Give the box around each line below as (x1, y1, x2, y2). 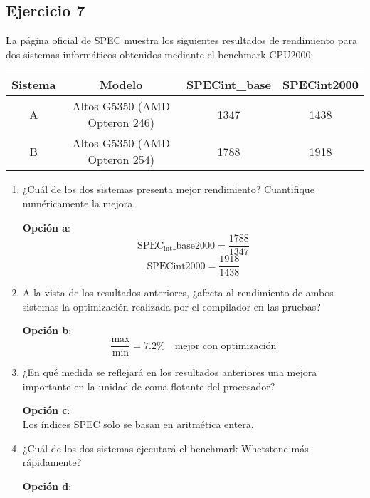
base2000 (176, 240, 216, 251)
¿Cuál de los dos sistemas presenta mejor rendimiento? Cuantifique (22, 182, 314, 197)
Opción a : (22, 219, 70, 234)
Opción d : (22, 478, 72, 493)
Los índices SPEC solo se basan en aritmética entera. (22, 416, 254, 431)
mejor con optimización (174, 341, 277, 351)
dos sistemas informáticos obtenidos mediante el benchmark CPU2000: (6, 46, 314, 61)
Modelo (100, 76, 143, 93)
